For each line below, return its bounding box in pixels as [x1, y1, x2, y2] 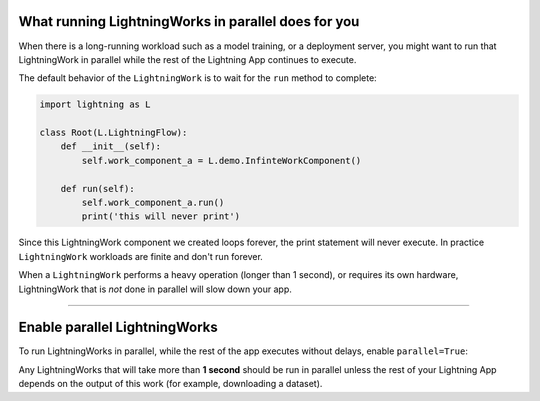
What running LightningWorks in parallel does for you [18, 13, 360, 30]
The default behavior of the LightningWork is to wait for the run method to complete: [18, 72, 377, 84]
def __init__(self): [60, 141, 162, 152]
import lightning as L [39, 99, 151, 110]
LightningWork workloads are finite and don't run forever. [18, 250, 264, 262]
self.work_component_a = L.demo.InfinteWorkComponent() [81, 155, 362, 166]
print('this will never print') [81, 211, 240, 222]
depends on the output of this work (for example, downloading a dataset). [18, 378, 323, 390]
